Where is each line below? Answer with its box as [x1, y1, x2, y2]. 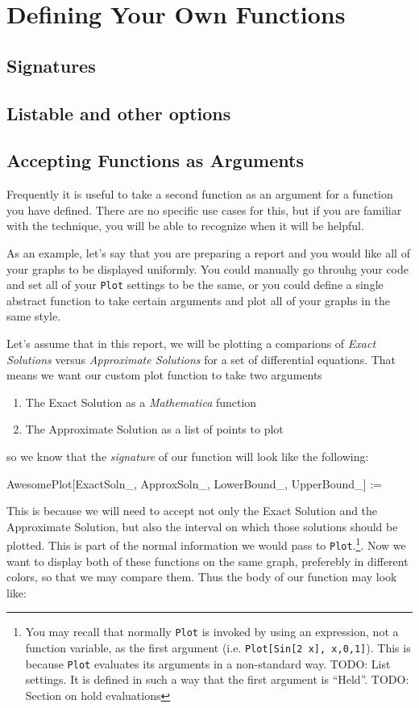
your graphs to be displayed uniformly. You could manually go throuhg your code [6, 260, 409, 277]
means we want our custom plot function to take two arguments [6, 367, 322, 383]
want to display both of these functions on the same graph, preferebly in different [6, 552, 409, 569]
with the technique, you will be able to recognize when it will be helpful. [6, 217, 364, 234]
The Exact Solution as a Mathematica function [25, 393, 257, 410]
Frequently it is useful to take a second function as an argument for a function [6, 186, 393, 203]
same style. [6, 308, 61, 325]
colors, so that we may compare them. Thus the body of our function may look [6, 568, 397, 585]
